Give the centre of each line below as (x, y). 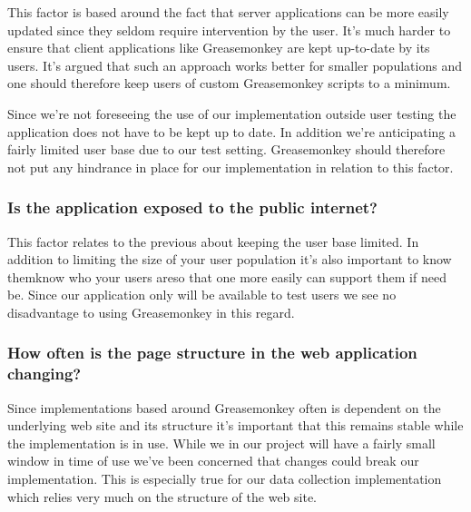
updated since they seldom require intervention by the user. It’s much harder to (229, 30)
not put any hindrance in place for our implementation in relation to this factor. (231, 167)
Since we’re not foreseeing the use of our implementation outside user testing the (232, 113)
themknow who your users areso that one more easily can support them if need (227, 276)
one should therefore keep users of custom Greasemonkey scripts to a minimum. (229, 83)
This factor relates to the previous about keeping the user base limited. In (213, 241)
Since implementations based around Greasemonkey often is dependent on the (224, 407)
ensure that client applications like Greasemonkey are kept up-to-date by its (219, 48)
